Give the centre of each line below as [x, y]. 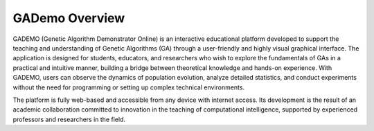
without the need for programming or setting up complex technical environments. [129, 87]
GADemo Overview [69, 18]
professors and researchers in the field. [69, 119]
